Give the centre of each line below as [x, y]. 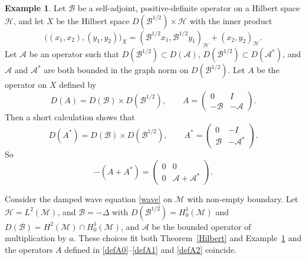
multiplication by [36, 238]
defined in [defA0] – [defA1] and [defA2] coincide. [151, 249]
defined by [78, 85]
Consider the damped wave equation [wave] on [89, 199]
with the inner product [231, 20]
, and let [29, 20]
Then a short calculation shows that [70, 116]
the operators [29, 249]
